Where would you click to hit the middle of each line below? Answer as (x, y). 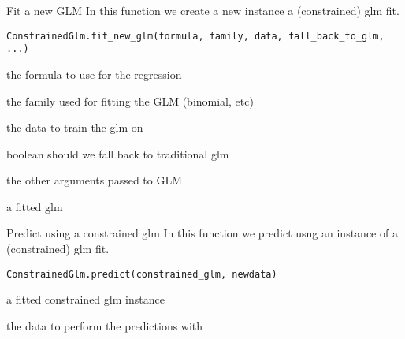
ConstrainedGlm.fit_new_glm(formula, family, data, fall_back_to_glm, (195, 36)
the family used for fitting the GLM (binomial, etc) (130, 101)
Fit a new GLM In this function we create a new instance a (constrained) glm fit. (203, 10)
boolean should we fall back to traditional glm (118, 153)
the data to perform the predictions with (105, 325)
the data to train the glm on (75, 127)
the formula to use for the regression (94, 74)
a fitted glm (35, 206)
